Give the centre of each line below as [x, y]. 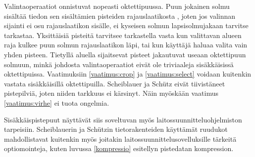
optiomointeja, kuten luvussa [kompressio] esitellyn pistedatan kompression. [119, 148]
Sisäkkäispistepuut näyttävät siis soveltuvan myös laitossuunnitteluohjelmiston [123, 119]
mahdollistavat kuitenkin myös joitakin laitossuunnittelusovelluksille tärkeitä [120, 138]
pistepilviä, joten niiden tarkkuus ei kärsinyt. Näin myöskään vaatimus [111, 93]
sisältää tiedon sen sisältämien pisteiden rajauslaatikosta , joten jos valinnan [120, 16]
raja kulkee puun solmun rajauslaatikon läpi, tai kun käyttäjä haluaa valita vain [126, 45]
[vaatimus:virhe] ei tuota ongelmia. [57, 102]
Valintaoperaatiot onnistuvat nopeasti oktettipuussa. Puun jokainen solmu [117, 6]
